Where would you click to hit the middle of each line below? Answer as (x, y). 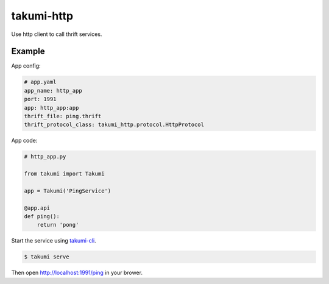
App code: (24, 141)
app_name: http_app (53, 91)
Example (28, 51)
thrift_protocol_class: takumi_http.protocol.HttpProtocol (114, 125)
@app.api (37, 208)
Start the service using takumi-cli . (54, 241)
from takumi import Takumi (64, 174)
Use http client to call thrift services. (57, 34)
